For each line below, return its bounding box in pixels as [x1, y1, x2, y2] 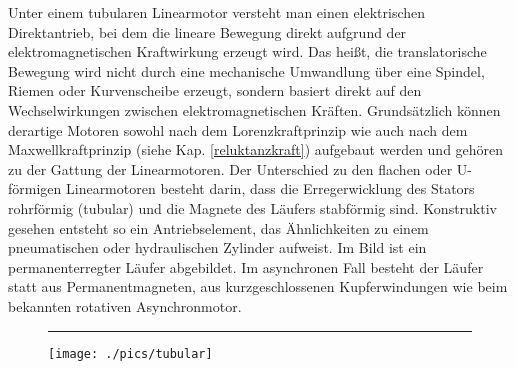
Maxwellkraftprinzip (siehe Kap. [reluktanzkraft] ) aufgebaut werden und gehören [8, 139, 504, 160]
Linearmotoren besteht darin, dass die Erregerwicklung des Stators [65, 178, 475, 199]
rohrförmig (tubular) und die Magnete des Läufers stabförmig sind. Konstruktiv [8, 197, 497, 218]
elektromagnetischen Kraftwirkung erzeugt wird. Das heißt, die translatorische [8, 41, 487, 62]
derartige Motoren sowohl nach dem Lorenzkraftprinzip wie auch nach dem [8, 119, 468, 140]
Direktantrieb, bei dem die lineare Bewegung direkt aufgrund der [8, 21, 407, 42]
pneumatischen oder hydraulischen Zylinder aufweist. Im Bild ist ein [8, 237, 427, 258]
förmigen [8, 178, 62, 199]
